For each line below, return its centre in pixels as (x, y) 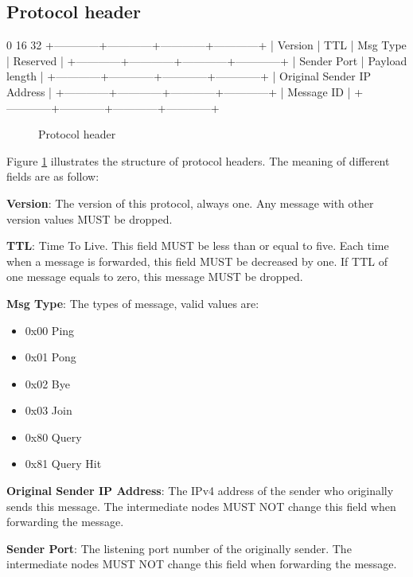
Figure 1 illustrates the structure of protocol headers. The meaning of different (198, 160)
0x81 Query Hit (63, 464)
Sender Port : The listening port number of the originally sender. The (179, 548)
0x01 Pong (51, 357)
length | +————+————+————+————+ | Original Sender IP (189, 76)
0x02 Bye (47, 383)
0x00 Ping (50, 330)
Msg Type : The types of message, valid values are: (133, 303)
